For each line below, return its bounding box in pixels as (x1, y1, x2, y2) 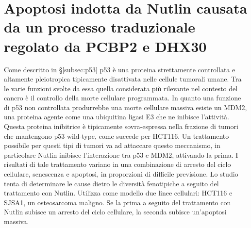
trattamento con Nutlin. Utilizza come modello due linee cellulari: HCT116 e (4, 188, 233, 198)
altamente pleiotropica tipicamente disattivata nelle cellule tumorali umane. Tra (4, 74, 242, 84)
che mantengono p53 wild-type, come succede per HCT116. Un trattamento (4, 130, 229, 141)
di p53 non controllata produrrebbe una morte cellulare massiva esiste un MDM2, (4, 102, 247, 112)
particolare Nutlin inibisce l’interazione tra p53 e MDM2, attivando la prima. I (4, 149, 238, 160)
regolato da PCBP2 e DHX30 (4, 36, 207, 56)
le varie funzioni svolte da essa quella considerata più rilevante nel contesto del (4, 83, 238, 93)
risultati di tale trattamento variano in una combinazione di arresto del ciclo (4, 159, 231, 169)
